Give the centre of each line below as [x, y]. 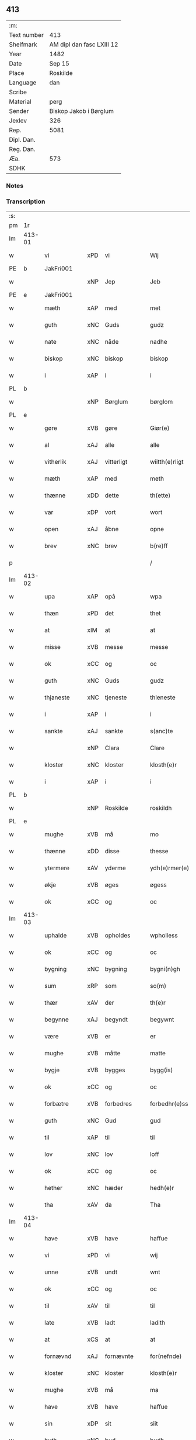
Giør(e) [160, 428]
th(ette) [160, 495]
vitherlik [56, 462]
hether [54, 1188]
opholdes [118, 935]
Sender [19, 111]
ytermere [57, 868]
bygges [115, 1070]
